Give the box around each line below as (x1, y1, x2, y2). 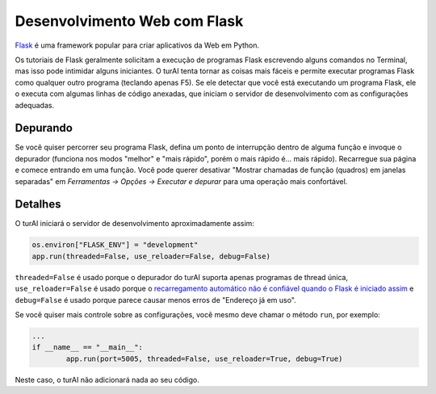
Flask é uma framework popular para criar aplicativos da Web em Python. (15, 40, 260, 50)
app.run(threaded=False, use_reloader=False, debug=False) (31, 251, 270, 261)
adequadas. (15, 100, 55, 110)
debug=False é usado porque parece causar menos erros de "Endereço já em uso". (15, 295, 296, 304)
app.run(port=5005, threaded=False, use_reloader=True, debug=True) (65, 354, 343, 363)
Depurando (15, 121, 73, 135)
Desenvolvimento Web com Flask (15, 12, 244, 30)
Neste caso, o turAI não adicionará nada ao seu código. (15, 375, 199, 384)
